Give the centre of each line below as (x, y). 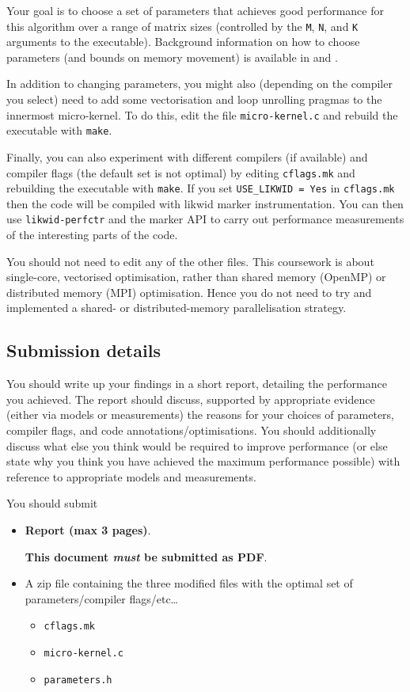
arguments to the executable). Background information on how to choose (183, 42)
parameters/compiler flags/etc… (101, 598)
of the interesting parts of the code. (92, 235)
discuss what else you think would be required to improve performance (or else (197, 445)
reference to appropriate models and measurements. (131, 476)
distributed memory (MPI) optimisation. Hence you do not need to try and (189, 292)
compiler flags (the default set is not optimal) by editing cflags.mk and (181, 172)
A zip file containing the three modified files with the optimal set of (189, 583)
